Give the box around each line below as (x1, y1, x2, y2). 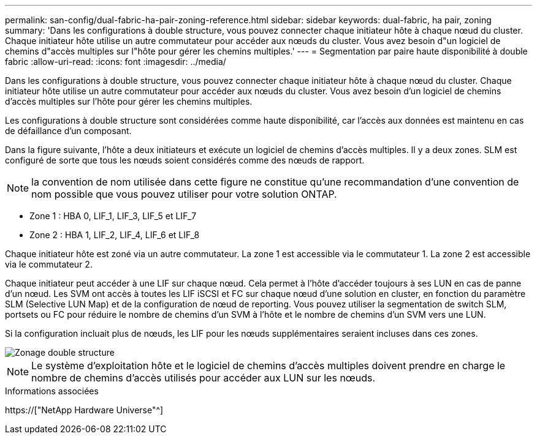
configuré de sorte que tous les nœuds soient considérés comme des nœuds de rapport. (5, 155, 365, 165)
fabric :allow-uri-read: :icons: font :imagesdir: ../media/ (5, 56, 226, 67)
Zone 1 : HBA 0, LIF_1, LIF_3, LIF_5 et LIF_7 (29, 211, 197, 221)
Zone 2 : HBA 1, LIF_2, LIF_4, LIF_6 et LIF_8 (29, 230, 200, 240)
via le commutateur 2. (5, 259, 93, 269)
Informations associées (5, 386, 99, 396)
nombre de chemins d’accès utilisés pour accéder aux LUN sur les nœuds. (31, 372, 376, 384)
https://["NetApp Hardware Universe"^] (5, 405, 164, 415)
